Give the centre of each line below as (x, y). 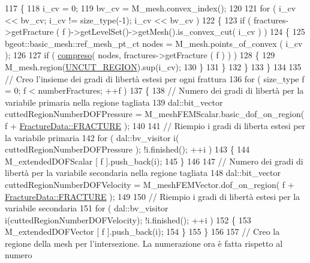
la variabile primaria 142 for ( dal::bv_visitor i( (92, 137)
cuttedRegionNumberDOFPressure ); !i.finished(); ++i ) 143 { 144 (127, 149)
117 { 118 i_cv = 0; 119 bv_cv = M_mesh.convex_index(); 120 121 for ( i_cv (151, 8)
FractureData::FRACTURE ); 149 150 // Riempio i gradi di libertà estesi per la (153, 196)
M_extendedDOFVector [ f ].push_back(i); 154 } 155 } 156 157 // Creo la (142, 231)
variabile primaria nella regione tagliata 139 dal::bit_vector (114, 102)
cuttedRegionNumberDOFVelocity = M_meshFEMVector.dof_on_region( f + (150, 184)
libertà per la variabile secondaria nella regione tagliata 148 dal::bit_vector (143, 173)
